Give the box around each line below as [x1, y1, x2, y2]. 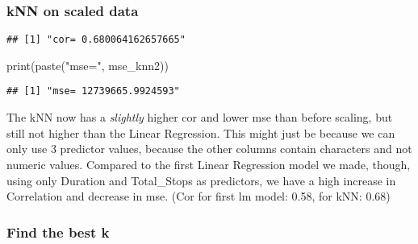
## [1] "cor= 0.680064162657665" [6, 34, 186, 46]
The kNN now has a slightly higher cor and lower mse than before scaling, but [6, 109, 393, 126]
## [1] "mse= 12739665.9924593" [6, 85, 180, 97]
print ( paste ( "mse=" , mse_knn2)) [6, 56, 169, 73]
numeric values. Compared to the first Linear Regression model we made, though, [6, 155, 411, 172]
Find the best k [6, 221, 110, 242]
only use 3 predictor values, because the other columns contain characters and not [6, 140, 412, 157]
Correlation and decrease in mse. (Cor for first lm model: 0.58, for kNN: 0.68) [6, 188, 391, 205]
